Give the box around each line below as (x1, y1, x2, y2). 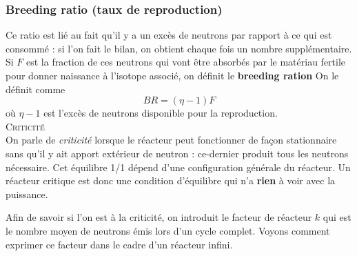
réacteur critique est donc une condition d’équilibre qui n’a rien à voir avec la (6, 173, 336, 188)
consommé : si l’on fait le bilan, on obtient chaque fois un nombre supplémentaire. (6, 41, 352, 55)
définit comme (6, 81, 65, 96)
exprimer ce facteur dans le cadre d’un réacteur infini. (6, 237, 233, 251)
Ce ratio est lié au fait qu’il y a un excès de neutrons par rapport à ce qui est (6, 28, 332, 42)
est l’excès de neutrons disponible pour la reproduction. (43, 106, 278, 120)
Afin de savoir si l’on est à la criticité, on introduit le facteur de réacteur (6, 210, 312, 224)
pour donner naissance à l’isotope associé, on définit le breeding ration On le (6, 68, 339, 82)
